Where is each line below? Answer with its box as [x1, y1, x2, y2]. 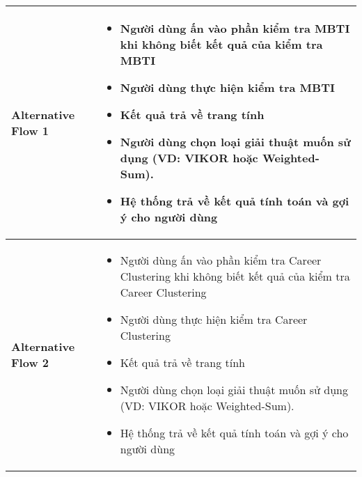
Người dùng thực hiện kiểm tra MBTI [120, 79, 335, 95]
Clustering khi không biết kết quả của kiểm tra [120, 268, 350, 284]
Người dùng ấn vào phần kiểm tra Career [120, 252, 322, 268]
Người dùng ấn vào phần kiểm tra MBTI [120, 20, 350, 36]
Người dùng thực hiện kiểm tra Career [120, 311, 308, 327]
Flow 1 [11, 123, 49, 139]
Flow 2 [11, 354, 49, 370]
